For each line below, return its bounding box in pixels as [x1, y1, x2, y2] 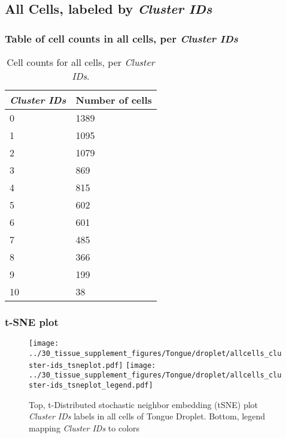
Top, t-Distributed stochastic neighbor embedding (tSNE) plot [29, 398, 258, 410]
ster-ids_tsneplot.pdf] [29, 361, 123, 370]
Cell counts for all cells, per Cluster [7, 55, 155, 69]
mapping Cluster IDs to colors [29, 421, 140, 434]
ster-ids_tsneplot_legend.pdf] [29, 380, 153, 389]
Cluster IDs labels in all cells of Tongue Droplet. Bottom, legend [29, 410, 266, 422]
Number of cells [75, 93, 152, 107]
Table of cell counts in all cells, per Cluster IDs [5, 31, 238, 46]
